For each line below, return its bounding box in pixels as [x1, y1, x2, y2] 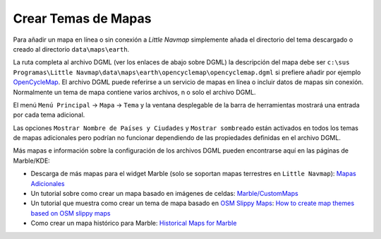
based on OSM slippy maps [30, 209, 111, 217]
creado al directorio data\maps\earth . [13, 45, 130, 53]
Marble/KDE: [13, 156, 51, 165]
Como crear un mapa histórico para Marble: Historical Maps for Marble [30, 219, 237, 228]
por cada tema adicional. [13, 110, 85, 119]
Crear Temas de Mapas [13, 11, 152, 26]
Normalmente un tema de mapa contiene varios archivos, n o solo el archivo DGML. [13, 88, 257, 96]
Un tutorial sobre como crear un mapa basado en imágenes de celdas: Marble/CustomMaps [30, 190, 299, 198]
